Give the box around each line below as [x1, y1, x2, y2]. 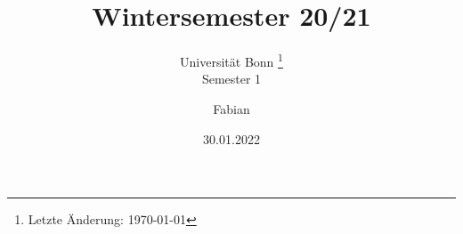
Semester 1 [201, 69, 262, 88]
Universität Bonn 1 [180, 50, 283, 70]
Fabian [213, 99, 250, 117]
